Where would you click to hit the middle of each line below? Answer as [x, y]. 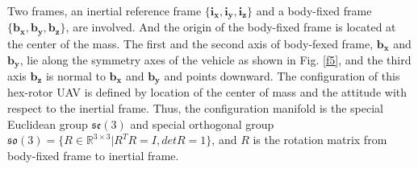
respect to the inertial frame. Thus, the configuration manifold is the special [195, 108]
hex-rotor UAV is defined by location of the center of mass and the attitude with [207, 92]
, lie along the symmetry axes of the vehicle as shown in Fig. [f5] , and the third [215, 59]
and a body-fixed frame [314, 10]
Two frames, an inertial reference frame [104, 10]
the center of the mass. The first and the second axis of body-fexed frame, [190, 43]
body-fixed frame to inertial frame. [93, 155]
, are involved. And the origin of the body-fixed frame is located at [231, 27]
